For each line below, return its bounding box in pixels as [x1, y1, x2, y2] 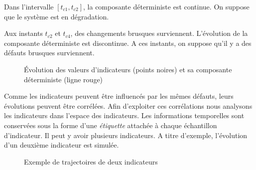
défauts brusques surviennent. [4, 47, 95, 58]
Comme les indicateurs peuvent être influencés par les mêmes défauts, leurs [4, 91, 234, 101]
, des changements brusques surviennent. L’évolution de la [70, 28, 248, 38]
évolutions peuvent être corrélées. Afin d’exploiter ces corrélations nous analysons [4, 100, 253, 111]
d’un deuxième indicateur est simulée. [4, 140, 119, 150]
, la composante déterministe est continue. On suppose [83, 1, 250, 11]
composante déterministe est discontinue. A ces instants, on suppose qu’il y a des [4, 37, 252, 48]
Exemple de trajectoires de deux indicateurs [24, 156, 158, 167]
